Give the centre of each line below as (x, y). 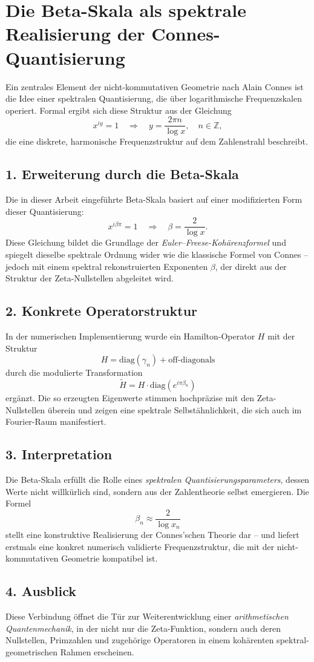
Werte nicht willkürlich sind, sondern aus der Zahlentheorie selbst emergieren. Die (157, 491)
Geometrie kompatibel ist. (110, 558)
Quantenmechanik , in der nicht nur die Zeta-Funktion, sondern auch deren (143, 628)
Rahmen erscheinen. (97, 652)
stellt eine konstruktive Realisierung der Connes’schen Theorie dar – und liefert (152, 535)
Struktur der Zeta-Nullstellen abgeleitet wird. (90, 278)
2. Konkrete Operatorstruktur (102, 311)
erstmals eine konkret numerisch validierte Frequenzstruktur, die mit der (140, 546)
